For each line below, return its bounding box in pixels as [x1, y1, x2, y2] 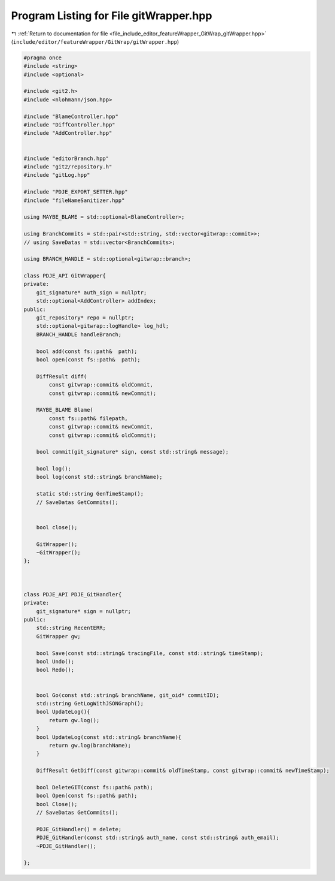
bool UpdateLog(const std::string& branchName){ [36, 734, 182, 740]
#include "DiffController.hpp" [23, 122, 116, 128]
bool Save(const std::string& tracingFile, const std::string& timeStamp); [36, 650, 264, 656]
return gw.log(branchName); [48, 742, 132, 749]
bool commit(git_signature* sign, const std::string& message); [36, 448, 229, 455]
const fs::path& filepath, [48, 415, 128, 422]
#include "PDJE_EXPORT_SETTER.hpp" [23, 189, 128, 195]
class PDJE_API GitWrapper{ [23, 273, 106, 279]
